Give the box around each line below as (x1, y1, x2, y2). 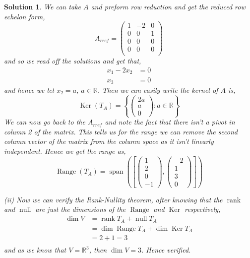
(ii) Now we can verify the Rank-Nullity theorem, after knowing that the (4, 194, 223, 204)
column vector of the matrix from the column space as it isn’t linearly (4, 136, 214, 146)
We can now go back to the (4, 117, 85, 127)
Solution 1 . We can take (4, 1, 81, 11)
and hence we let (4, 84, 55, 95)
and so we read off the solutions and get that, (4, 56, 141, 66)
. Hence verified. (141, 245, 191, 255)
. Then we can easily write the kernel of (97, 84, 218, 95)
